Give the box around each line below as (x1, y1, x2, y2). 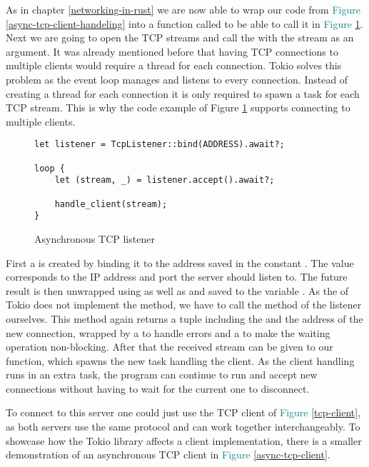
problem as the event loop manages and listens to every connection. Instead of (6, 71, 348, 86)
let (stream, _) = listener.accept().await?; (54, 175, 275, 186)
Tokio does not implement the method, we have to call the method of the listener (6, 297, 362, 312)
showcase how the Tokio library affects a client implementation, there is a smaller (6, 433, 362, 448)
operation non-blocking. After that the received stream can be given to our (6, 339, 333, 354)
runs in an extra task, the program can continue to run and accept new (6, 367, 318, 382)
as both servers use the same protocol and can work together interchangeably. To (6, 419, 360, 434)
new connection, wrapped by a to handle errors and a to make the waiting (6, 325, 330, 340)
